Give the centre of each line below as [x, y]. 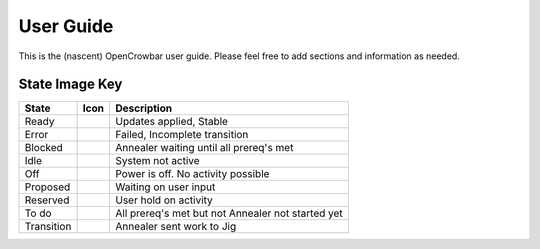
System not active [157, 161]
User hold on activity [164, 200]
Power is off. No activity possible [192, 174]
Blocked [44, 148]
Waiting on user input [165, 187]
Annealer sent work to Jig [176, 227]
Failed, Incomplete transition [182, 135]
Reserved [47, 200]
